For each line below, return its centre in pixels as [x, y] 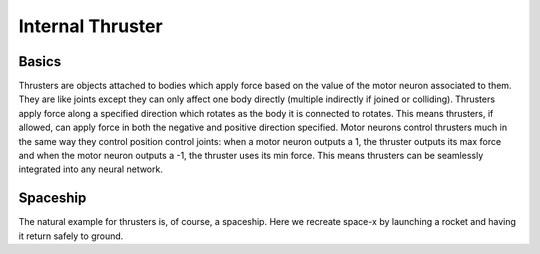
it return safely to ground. [71, 236]
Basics [40, 61]
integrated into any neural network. [91, 169]
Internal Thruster [91, 26]
